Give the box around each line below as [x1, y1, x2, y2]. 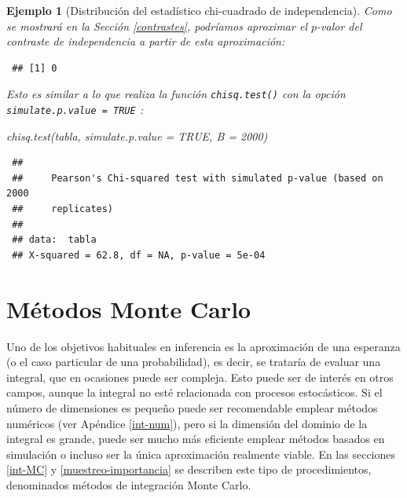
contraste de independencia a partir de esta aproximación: [6, 33, 285, 49]
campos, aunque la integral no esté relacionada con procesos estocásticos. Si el [6, 384, 383, 401]
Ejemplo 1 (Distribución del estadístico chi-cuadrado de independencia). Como [6, 2, 392, 18]
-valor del [317, 17, 362, 34]
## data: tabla [12, 234, 97, 246]
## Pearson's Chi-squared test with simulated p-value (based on [12, 172, 383, 184]
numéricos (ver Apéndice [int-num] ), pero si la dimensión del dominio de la [6, 415, 368, 431]
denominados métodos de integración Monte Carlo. [6, 476, 251, 493]
